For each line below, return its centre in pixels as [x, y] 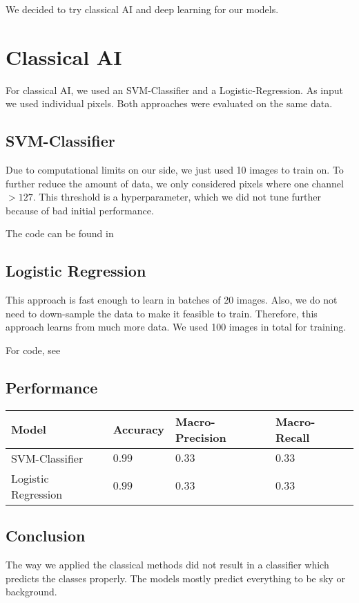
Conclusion [46, 536]
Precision [201, 437]
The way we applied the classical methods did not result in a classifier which [167, 565]
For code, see [33, 350]
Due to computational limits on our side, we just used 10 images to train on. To [175, 170]
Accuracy [139, 429]
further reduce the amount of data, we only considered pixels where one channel [175, 183]
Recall [292, 437]
